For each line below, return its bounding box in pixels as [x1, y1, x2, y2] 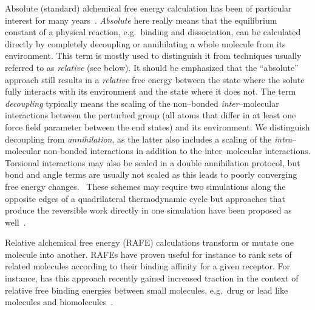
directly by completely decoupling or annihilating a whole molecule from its [5, 37, 286, 50]
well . [5, 215, 26, 228]
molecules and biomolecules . [5, 295, 113, 308]
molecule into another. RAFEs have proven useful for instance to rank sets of [5, 248, 292, 260]
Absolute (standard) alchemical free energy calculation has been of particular [5, 2, 292, 14]
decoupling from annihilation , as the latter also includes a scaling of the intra [5, 132, 293, 145]
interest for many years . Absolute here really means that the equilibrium [5, 13, 277, 26]
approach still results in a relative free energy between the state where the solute [5, 73, 305, 86]
